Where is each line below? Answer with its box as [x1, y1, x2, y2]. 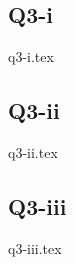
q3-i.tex [8, 46, 54, 67]
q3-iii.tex [8, 237, 62, 258]
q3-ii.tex [8, 142, 58, 162]
